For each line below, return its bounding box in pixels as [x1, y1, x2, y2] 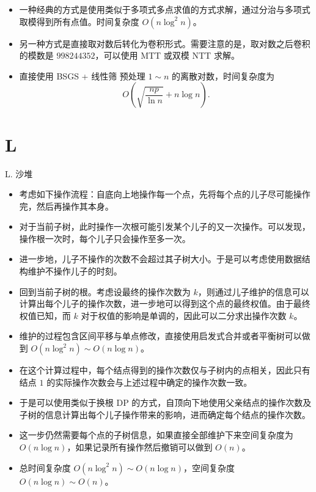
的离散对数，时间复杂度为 [172, 69, 275, 82]
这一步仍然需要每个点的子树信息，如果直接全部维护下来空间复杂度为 [19, 428, 293, 441]
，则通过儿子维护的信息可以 [197, 285, 309, 298]
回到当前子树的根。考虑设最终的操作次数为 [19, 285, 191, 298]
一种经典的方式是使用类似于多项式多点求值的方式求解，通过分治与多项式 [19, 3, 310, 15]
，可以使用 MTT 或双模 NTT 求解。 [95, 49, 240, 62]
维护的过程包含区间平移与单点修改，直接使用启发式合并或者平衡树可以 [19, 329, 302, 342]
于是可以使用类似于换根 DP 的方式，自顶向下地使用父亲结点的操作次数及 [19, 396, 312, 409]
